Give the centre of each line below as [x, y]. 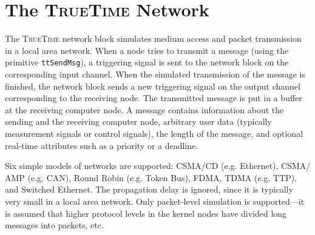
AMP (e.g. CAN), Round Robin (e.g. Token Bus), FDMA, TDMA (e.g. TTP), [151, 177]
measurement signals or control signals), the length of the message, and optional [154, 133]
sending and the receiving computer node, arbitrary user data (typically [138, 121]
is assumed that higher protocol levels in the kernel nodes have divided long [146, 213]
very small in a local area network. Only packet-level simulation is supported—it [155, 201]
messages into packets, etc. [54, 225]
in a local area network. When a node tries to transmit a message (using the [147, 50]
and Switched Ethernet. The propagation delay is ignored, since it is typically [149, 189]
